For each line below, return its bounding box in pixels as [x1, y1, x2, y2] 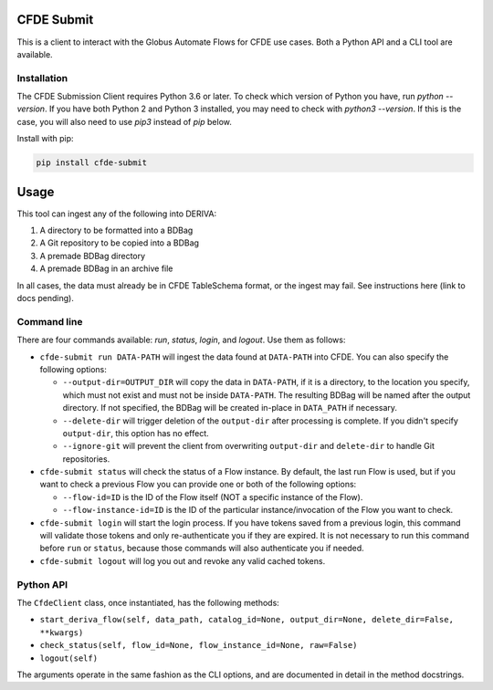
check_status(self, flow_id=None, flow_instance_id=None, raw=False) [39, 640, 358, 651]
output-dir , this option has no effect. [62, 427, 209, 438]
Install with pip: [16, 133, 74, 144]
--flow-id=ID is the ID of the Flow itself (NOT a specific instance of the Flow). [62, 491, 363, 502]
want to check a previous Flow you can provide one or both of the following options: [39, 479, 357, 490]
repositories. [62, 453, 110, 465]
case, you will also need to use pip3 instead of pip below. [16, 116, 232, 127]
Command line [16, 315, 83, 328]
